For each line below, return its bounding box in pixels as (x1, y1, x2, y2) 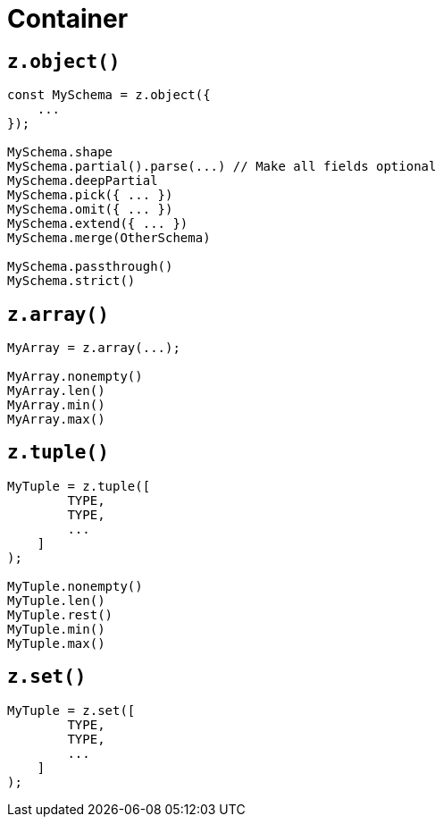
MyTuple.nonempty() (7, 578, 143, 593)
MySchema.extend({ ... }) (7, 216, 188, 231)
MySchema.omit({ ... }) (7, 202, 173, 217)
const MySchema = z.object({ (7, 88, 211, 103)
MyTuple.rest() (7, 607, 113, 622)
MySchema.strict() (7, 273, 136, 289)
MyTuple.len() (7, 593, 105, 608)
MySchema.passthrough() (7, 259, 173, 274)
